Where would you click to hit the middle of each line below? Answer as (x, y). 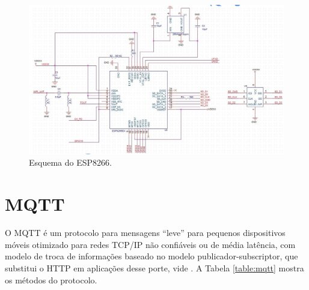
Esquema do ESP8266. (70, 162)
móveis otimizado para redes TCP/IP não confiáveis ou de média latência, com (150, 244)
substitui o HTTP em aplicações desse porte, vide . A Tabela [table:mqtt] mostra (154, 267)
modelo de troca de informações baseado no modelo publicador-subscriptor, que (151, 256)
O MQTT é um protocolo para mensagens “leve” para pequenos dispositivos (145, 233)
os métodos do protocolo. (51, 279)
